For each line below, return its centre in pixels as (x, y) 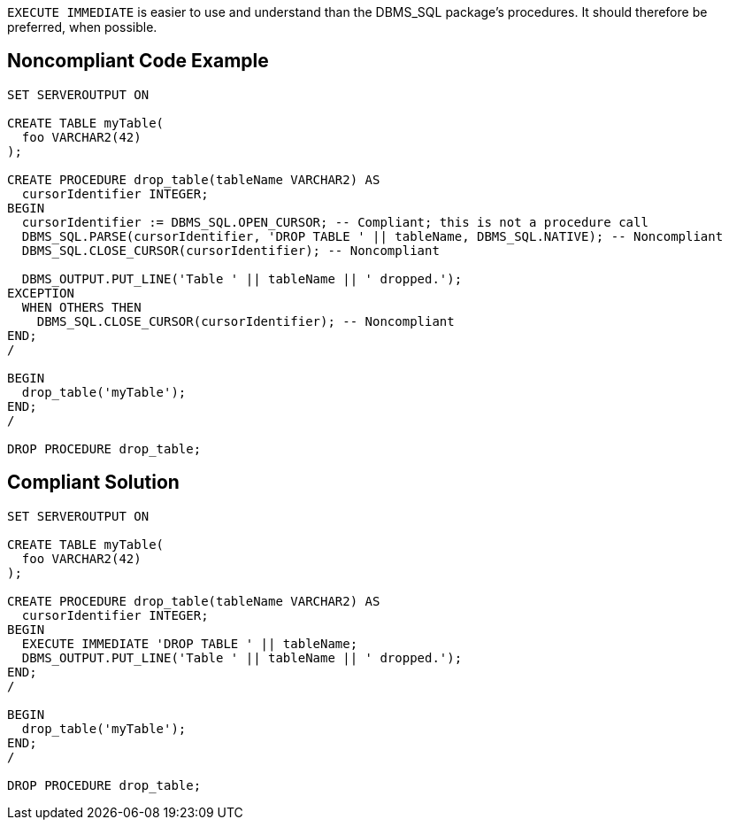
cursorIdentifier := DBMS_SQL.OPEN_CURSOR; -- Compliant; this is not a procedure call (335, 222)
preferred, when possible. (82, 27)
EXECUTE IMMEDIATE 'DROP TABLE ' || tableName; (190, 643)
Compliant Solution (93, 483)
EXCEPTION (41, 293)
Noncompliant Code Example (138, 61)
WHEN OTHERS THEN (81, 307)
